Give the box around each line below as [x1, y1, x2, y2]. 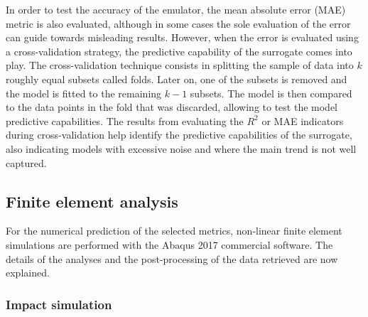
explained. [6, 265, 50, 280]
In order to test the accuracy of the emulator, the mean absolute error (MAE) [6, 2, 346, 16]
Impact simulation [6, 295, 112, 313]
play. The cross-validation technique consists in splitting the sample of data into [6, 58, 354, 72]
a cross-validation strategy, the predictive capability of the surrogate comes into [6, 43, 352, 58]
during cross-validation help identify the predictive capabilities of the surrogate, [6, 127, 352, 142]
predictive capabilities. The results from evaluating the [6, 113, 244, 128]
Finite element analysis [6, 190, 178, 212]
